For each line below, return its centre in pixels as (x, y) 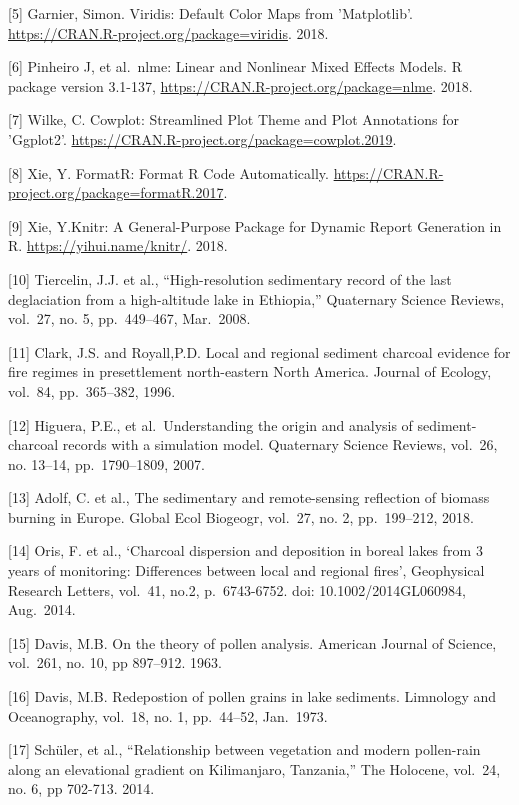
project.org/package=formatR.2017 (116, 192)
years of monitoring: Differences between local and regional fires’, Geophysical (246, 570)
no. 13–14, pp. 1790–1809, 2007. (106, 463)
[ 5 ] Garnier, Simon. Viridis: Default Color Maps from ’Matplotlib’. (210, 13)
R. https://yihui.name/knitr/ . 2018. (118, 245)
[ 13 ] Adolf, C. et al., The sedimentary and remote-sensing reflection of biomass (249, 497)
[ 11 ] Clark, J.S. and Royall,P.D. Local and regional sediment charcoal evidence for (259, 351)
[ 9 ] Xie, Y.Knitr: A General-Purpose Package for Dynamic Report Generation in (255, 225)
